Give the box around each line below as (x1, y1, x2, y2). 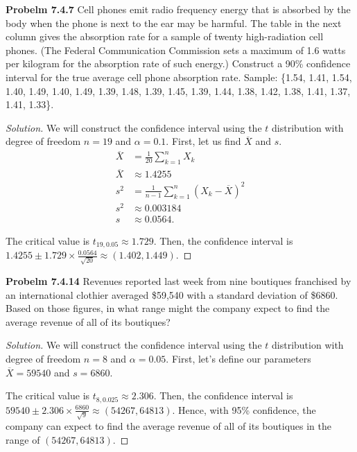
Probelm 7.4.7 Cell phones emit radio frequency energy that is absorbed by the (6, 2, 351, 16)
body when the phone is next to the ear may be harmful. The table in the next (6, 15, 342, 30)
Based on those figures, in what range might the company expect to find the (6, 301, 330, 315)
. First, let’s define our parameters (166, 351, 311, 366)
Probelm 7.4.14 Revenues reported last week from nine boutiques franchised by (6, 274, 351, 288)
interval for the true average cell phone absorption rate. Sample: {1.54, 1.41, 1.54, (6, 69, 352, 84)
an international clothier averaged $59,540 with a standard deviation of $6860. (6, 287, 338, 302)
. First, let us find (166, 134, 241, 148)
